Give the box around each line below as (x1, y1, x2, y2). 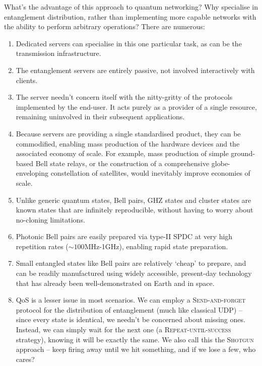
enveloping (16, 168, 48, 178)
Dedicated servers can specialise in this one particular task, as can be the (16, 38, 242, 48)
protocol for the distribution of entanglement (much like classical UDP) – (16, 304, 242, 315)
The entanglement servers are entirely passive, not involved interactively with (16, 64, 255, 75)
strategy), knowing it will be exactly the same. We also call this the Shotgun (16, 334, 254, 344)
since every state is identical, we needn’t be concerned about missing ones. (16, 314, 245, 325)
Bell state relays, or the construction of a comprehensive (35, 158, 210, 168)
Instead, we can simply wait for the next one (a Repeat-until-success (16, 324, 231, 335)
